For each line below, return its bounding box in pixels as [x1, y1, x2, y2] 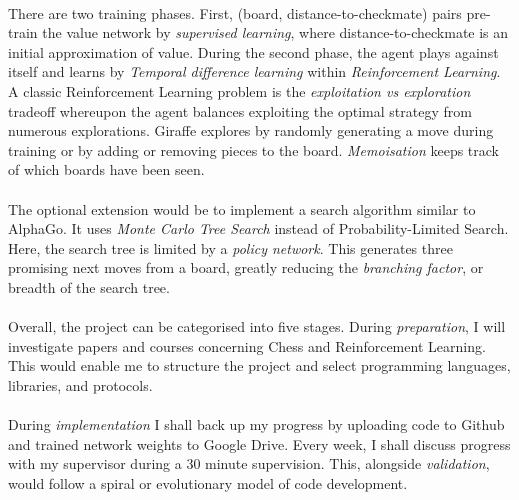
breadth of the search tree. [8, 276, 170, 297]
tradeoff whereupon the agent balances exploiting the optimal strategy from [8, 100, 472, 121]
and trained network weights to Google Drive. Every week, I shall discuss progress [8, 433, 511, 454]
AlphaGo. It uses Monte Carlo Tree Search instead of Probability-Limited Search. [8, 218, 509, 239]
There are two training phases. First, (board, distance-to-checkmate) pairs [8, 2, 462, 23]
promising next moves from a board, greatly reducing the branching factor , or [8, 257, 484, 278]
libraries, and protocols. [8, 374, 153, 395]
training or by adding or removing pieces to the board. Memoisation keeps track [8, 139, 499, 160]
